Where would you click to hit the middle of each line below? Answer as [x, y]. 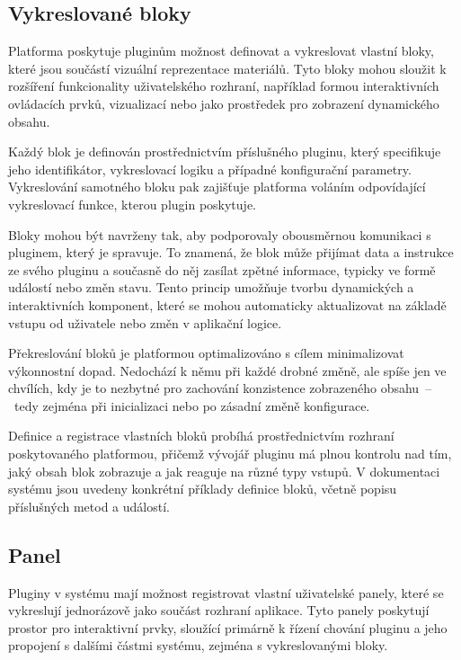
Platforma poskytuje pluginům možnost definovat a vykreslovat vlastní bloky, [221, 51]
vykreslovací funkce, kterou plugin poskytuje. [132, 204]
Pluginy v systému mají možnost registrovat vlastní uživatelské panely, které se [226, 592]
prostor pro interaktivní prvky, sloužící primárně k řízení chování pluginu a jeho [228, 627]
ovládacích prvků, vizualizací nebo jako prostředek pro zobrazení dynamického [224, 103]
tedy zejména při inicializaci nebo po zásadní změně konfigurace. [192, 405]
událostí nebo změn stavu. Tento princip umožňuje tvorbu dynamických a [211, 287]
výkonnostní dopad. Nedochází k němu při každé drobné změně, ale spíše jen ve [227, 370]
